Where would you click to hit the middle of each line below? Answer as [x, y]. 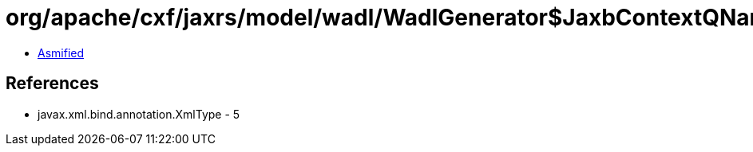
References [52, 84]
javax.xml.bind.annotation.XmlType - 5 [139, 114]
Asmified [61, 53]
